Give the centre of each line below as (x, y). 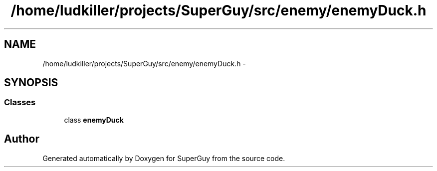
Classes (20, 102)
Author (22, 139)
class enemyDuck (94, 120)
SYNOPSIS (31, 83)
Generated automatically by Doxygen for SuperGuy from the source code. (164, 158)
